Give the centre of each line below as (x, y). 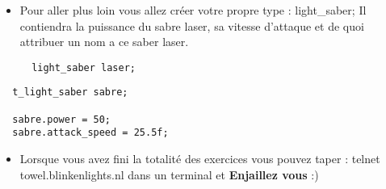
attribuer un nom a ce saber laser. (104, 42)
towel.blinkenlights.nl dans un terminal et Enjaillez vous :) (169, 174)
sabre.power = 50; (62, 119)
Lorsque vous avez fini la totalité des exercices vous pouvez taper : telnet (200, 159)
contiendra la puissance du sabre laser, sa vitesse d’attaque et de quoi (192, 25)
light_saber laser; (84, 67)
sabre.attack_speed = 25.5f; (90, 133)
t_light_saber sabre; (70, 92)
